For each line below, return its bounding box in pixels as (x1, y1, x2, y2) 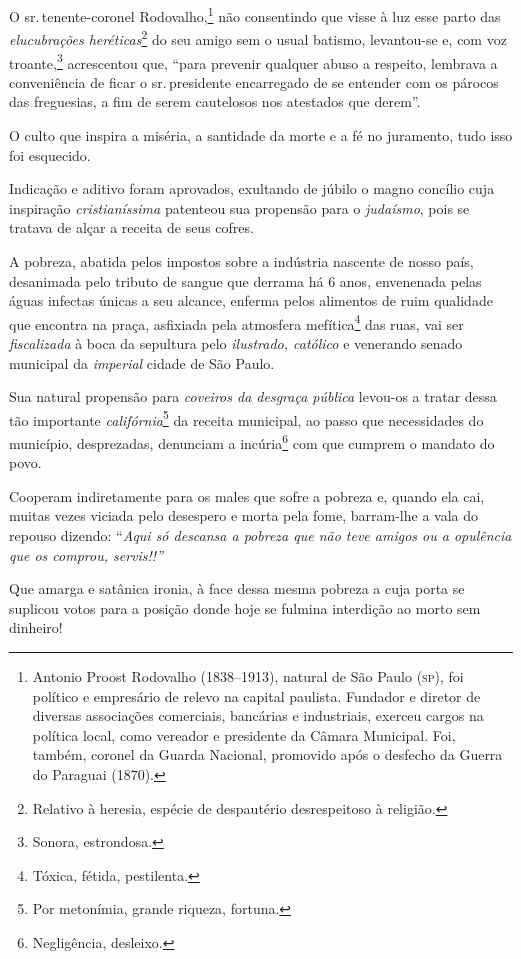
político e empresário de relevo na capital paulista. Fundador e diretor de (32, 685, 481, 706)
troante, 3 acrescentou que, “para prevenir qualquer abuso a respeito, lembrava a (9, 49, 498, 73)
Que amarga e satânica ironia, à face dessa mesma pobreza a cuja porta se (9, 578, 465, 599)
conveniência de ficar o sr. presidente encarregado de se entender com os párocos (9, 71, 499, 92)
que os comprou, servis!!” (9, 544, 163, 565)
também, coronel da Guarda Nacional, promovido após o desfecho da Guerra (32, 744, 503, 765)
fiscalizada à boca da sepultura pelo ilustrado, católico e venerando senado (9, 332, 463, 353)
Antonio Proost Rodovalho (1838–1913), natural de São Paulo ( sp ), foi (32, 665, 464, 686)
